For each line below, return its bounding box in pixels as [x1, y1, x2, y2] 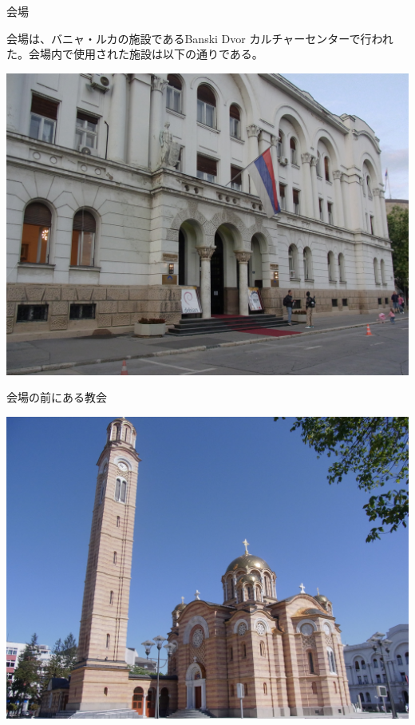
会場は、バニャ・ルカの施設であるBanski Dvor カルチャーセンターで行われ [6, 30, 393, 46]
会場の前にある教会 [6, 389, 107, 406]
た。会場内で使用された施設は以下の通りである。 [6, 46, 263, 62]
